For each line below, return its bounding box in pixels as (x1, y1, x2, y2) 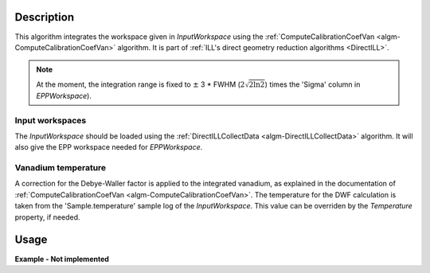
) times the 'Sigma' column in (264, 80, 361, 89)
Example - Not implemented (14, 254, 109, 263)
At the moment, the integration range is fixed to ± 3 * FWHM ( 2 (36, 80, 245, 89)
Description (14, 10, 75, 24)
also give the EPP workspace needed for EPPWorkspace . (14, 142, 203, 152)
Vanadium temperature (14, 162, 107, 174)
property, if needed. (14, 212, 80, 222)
